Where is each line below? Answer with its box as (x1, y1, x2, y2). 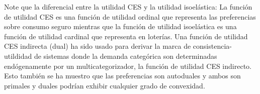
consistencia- (193, 41, 232, 51)
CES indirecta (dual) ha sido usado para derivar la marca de (4, 41, 191, 51)
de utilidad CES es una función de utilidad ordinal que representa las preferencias (4, 11, 256, 22)
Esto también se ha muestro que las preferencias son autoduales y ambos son (4, 70, 241, 81)
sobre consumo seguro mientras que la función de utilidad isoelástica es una (4, 21, 237, 32)
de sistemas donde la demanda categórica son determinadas (34, 50, 217, 61)
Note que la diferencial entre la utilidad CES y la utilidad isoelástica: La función (4, 2, 252, 12)
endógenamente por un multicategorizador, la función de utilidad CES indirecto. (4, 60, 251, 71)
